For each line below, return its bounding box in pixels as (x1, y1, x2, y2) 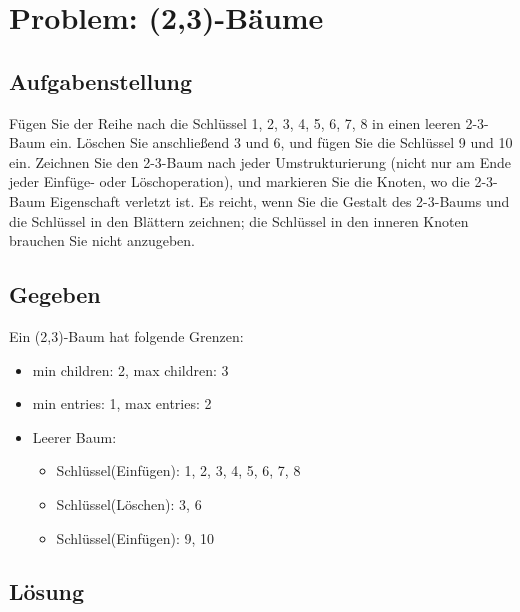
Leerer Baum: (32, 426, 117, 447)
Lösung (9, 576, 85, 607)
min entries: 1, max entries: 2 (32, 393, 212, 414)
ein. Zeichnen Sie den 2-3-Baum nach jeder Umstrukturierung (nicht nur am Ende (9, 151, 511, 172)
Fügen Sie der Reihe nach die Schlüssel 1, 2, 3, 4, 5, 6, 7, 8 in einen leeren (9, 112, 461, 133)
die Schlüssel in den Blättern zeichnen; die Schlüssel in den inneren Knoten (9, 210, 469, 231)
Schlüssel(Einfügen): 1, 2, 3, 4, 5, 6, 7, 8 (56, 460, 301, 481)
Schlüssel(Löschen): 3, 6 (56, 493, 202, 514)
